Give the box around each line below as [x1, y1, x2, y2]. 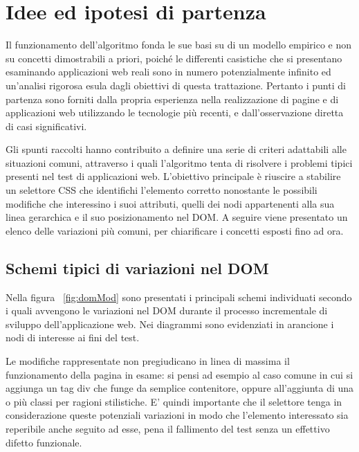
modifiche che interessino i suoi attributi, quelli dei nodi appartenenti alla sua [6, 196, 335, 210]
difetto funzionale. [6, 435, 82, 449]
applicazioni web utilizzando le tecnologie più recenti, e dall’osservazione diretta [6, 105, 344, 120]
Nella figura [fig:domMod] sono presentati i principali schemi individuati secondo [6, 289, 352, 304]
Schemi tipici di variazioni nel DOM [6, 257, 269, 278]
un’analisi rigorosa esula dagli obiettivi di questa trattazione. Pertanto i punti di [6, 78, 346, 92]
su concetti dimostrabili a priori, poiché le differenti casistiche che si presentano [6, 51, 342, 65]
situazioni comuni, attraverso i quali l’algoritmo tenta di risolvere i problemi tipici [6, 155, 353, 170]
